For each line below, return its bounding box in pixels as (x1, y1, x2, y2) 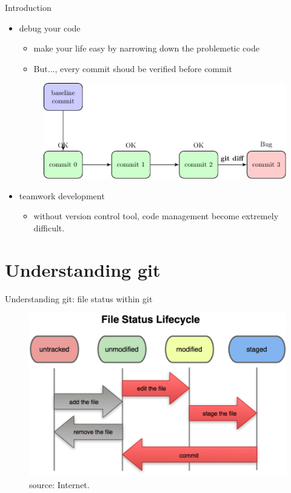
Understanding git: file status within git (5, 292, 153, 305)
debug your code (19, 21, 81, 34)
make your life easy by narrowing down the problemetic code (33, 42, 259, 55)
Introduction (5, 1, 52, 13)
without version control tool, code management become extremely (33, 210, 279, 222)
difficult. (33, 221, 65, 234)
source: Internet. (29, 478, 90, 491)
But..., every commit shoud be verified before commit (33, 62, 233, 74)
